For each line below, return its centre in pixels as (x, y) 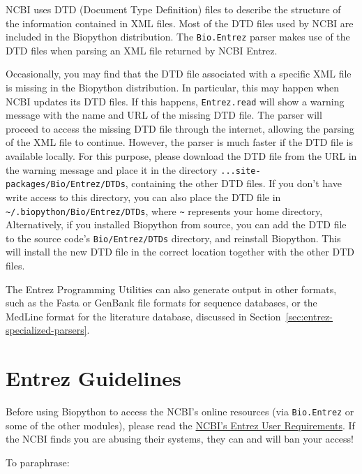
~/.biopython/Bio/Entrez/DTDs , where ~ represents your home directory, (164, 210)
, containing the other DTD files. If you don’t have (233, 183)
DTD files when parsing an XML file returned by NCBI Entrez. (142, 50)
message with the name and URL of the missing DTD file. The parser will (164, 115)
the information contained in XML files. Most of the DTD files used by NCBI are (180, 23)
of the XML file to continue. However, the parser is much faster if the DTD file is (179, 142)
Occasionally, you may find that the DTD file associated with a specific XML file (179, 74)
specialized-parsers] (46, 330)
